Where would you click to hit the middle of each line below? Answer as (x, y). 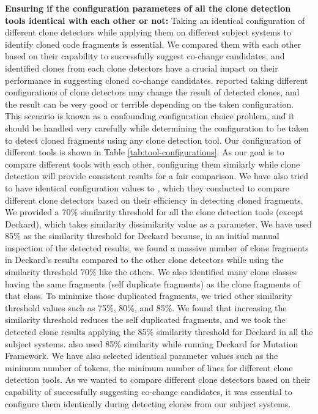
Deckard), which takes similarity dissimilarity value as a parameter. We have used (158, 224)
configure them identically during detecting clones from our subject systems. (148, 403)
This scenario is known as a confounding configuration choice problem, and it (150, 116)
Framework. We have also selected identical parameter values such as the (142, 356)
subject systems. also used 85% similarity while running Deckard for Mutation (152, 343)
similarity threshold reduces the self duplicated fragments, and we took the (145, 320)
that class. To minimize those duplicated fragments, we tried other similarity (149, 296)
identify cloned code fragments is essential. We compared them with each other (153, 44)
